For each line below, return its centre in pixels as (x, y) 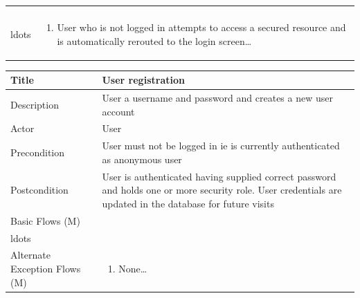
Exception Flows (46, 269)
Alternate (30, 255)
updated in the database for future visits (188, 203)
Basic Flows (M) (45, 220)
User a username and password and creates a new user (217, 98)
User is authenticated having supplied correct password (219, 176)
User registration (143, 80)
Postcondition (39, 190)
